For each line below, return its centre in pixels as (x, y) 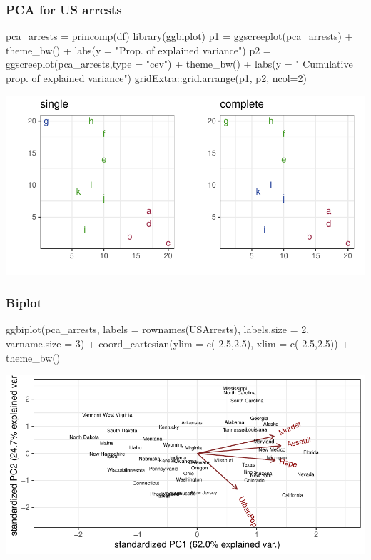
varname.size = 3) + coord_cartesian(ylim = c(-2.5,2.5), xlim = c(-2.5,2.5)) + (178, 343)
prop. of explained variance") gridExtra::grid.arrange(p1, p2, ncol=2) (156, 78)
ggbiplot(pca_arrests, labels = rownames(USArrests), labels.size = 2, (158, 329)
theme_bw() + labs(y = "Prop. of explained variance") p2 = (138, 50)
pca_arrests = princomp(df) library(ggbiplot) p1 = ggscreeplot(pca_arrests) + (179, 36)
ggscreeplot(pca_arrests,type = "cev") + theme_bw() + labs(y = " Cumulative (179, 64)
